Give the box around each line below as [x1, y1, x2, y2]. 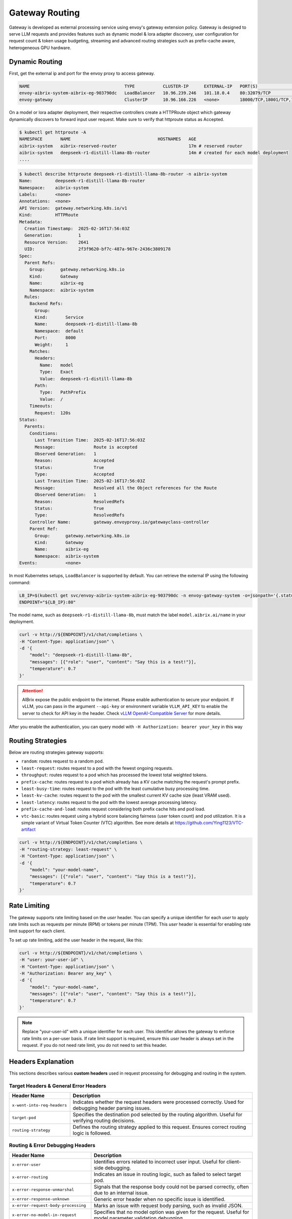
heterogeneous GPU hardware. [9, 44, 72, 51]
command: [9, 579, 31, 585]
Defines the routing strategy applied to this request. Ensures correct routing [73, 1124, 246, 1131]
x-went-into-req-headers [12, 1102, 67, 1108]
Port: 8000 [35, 335, 76, 341]
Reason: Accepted [35, 458, 114, 463]
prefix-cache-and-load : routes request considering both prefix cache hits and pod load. [21, 806, 205, 812]
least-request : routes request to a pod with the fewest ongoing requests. [21, 765, 174, 771]
